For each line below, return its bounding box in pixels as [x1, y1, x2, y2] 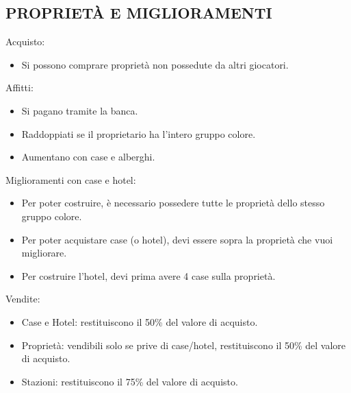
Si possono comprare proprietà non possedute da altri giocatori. [21, 57, 289, 71]
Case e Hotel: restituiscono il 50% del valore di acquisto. [21, 314, 258, 329]
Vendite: [5, 291, 40, 306]
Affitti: [5, 80, 34, 95]
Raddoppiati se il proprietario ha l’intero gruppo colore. [21, 126, 256, 141]
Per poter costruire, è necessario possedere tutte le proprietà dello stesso [21, 195, 325, 210]
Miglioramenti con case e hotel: [5, 172, 136, 187]
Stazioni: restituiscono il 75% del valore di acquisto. [21, 374, 238, 388]
